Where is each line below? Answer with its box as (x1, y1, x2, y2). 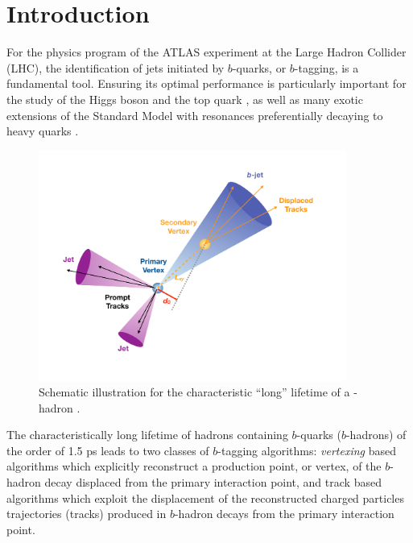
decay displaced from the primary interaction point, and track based (44, 474, 382, 491)
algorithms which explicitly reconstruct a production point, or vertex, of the (6, 458, 382, 475)
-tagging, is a (294, 59, 359, 76)
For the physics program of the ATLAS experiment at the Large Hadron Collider (6, 44, 407, 60)
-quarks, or (232, 59, 287, 76)
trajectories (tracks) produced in (6, 505, 167, 522)
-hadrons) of (345, 426, 407, 443)
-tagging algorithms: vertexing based (217, 441, 396, 458)
